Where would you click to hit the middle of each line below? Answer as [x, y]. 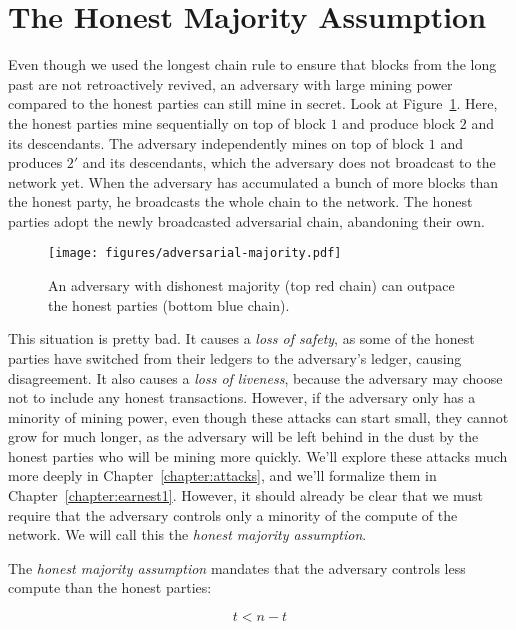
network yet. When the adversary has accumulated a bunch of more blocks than [253, 181]
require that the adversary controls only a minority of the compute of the [233, 514]
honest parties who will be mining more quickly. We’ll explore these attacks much [258, 455]
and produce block [399, 122]
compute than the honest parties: [110, 587]
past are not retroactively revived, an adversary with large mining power [230, 83]
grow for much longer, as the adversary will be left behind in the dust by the [243, 436]
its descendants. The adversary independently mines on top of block [216, 142]
